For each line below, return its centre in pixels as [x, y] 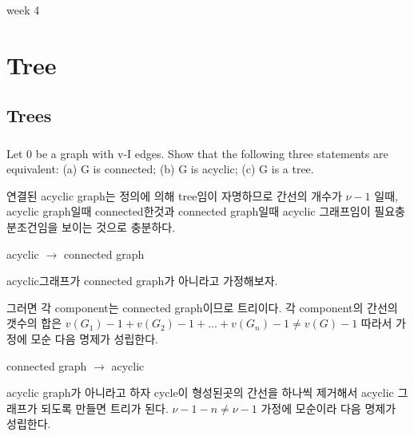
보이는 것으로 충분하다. [119, 227]
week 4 [23, 10]
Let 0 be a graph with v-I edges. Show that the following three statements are [197, 153]
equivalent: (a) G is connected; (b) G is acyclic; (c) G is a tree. [160, 169]
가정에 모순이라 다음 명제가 [328, 408]
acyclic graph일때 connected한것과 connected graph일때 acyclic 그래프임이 [189, 211]
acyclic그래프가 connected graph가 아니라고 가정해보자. [142, 281]
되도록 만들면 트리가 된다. [105, 408]
